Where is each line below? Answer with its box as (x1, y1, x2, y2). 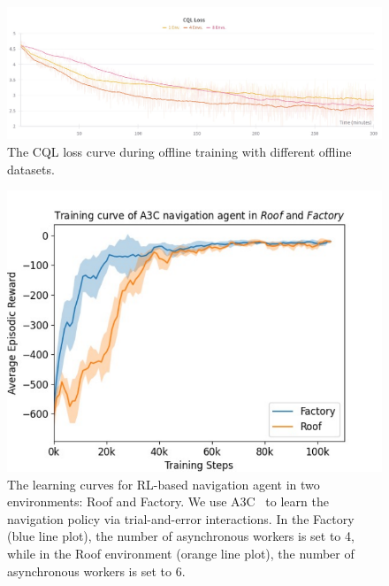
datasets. (7, 159, 55, 178)
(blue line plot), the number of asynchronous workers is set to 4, (7, 527, 355, 545)
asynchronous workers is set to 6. (7, 561, 186, 580)
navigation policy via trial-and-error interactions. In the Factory (7, 509, 355, 528)
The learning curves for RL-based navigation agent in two (7, 474, 320, 493)
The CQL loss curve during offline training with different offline (7, 143, 352, 161)
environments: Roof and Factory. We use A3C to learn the (7, 492, 329, 511)
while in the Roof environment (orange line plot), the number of (7, 544, 355, 563)
